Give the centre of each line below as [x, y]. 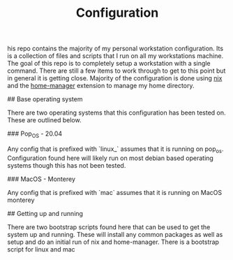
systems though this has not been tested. [67, 165]
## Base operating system [45, 99]
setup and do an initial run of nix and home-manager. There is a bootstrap [113, 242]
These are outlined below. [44, 120]
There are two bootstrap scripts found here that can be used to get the [109, 227]
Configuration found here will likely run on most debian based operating [111, 158]
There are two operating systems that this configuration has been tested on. [116, 113]
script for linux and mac [41, 249]
